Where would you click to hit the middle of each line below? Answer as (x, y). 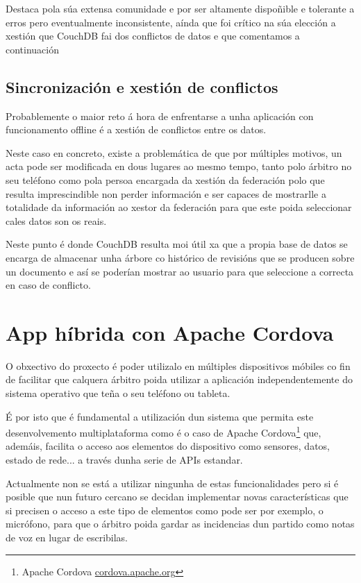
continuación (33, 49)
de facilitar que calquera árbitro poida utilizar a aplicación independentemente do (179, 379)
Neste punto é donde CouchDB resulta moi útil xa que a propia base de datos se (177, 244)
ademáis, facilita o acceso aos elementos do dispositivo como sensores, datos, (168, 446)
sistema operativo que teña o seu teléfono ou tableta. (118, 393)
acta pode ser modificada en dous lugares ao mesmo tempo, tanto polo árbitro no (179, 166)
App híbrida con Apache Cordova (170, 332)
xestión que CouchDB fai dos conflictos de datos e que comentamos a (153, 36)
